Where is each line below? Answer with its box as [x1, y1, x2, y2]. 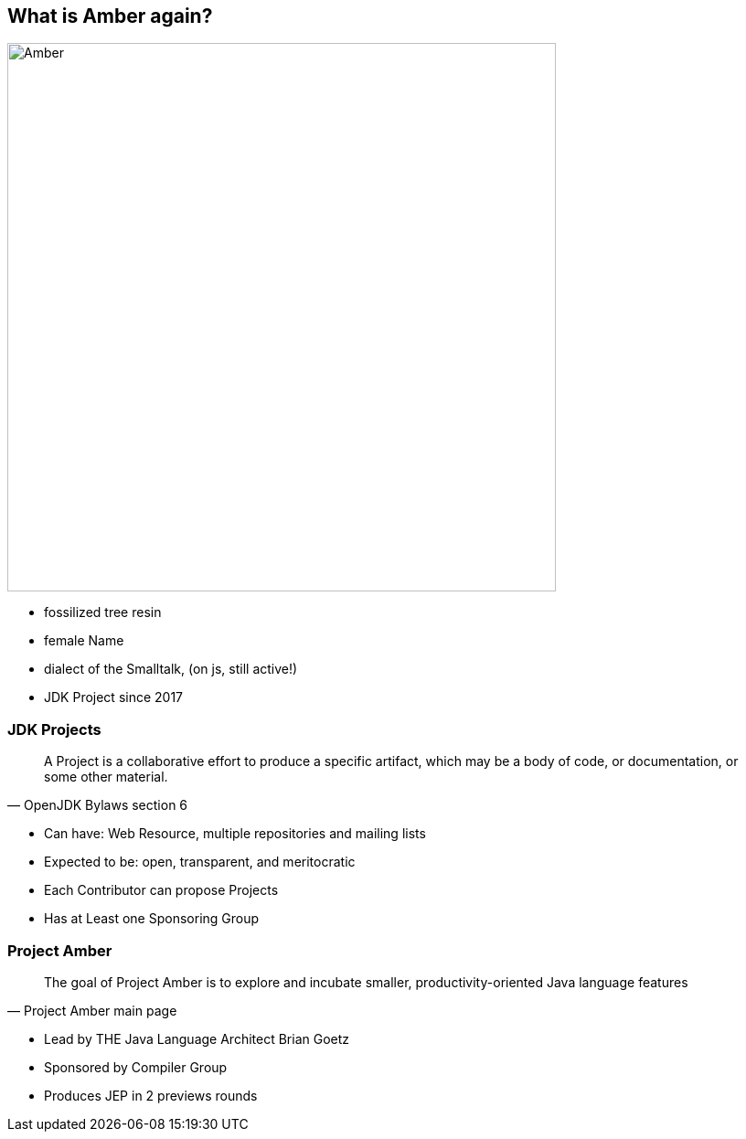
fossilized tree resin [44, 604, 162, 621]
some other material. [44, 769, 168, 785]
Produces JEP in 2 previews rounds [44, 1087, 258, 1103]
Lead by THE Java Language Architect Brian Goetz [44, 1030, 350, 1047]
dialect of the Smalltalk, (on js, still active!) [44, 661, 298, 677]
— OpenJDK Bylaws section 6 [7, 797, 188, 814]
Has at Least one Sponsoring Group [44, 910, 260, 927]
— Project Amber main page [7, 1002, 177, 1018]
